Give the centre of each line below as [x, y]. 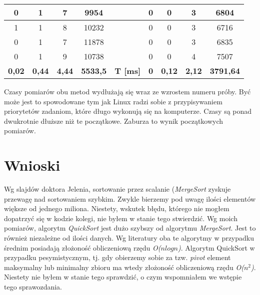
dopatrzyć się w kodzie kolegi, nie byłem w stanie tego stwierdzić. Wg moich [121, 218]
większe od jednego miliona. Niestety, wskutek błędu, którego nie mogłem [117, 208]
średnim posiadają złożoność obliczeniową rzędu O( [82, 247]
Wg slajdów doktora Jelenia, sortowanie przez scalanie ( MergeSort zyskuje [117, 189]
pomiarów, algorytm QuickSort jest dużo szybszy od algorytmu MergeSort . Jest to [130, 228]
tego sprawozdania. [33, 287]
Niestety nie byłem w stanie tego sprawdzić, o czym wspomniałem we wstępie [123, 277]
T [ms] [127, 71]
